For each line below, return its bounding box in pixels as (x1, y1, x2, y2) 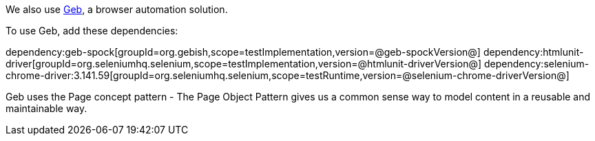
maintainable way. (6, 102, 87, 114)
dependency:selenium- (484, 58, 589, 69)
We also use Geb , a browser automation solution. (6, 3, 228, 15)
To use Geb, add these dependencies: (6, 25, 178, 36)
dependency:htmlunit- (483, 46, 584, 58)
